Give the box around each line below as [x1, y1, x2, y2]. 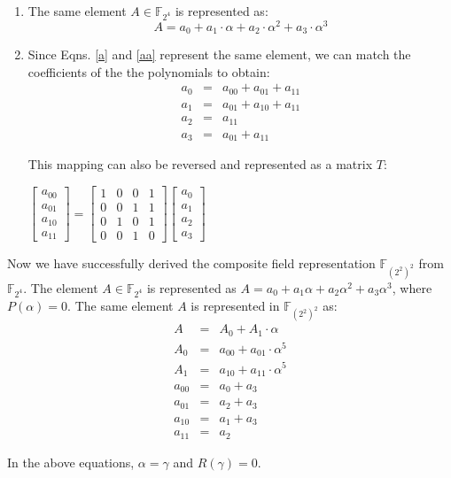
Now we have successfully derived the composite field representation [7, 254, 376, 273]
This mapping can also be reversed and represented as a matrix [27, 155, 373, 173]
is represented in [191, 296, 280, 314]
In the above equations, [7, 452, 135, 471]
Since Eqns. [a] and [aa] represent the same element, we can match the [27, 45, 411, 64]
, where [392, 278, 432, 297]
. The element [23, 278, 98, 297]
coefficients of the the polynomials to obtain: [27, 62, 270, 81]
